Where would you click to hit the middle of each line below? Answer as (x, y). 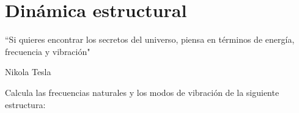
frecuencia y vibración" (48, 51)
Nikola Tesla (28, 72)
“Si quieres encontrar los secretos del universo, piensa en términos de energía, (150, 39)
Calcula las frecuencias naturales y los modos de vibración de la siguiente (142, 92)
